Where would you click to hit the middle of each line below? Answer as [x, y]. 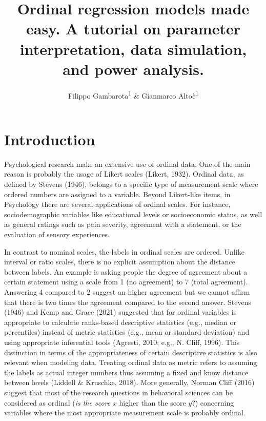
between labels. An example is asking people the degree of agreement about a [126, 271]
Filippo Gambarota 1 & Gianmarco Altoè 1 [133, 94]
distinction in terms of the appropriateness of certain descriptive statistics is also [131, 352]
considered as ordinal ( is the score [57, 402]
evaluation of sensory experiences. [57, 234]
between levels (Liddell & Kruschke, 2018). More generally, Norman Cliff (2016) [129, 382]
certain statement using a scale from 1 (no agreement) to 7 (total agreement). [126, 282]
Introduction [50, 139]
